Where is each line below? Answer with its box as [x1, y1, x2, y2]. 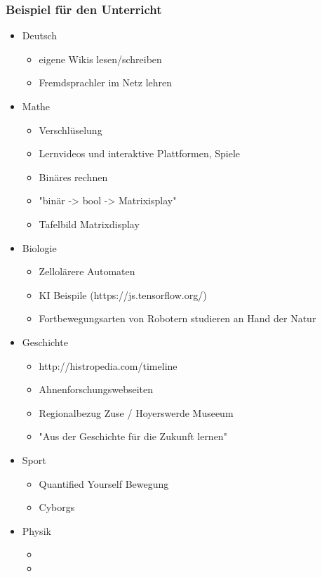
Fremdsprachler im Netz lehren [39, 75, 173, 90]
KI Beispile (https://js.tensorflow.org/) [39, 287, 207, 302]
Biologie [22, 240, 57, 255]
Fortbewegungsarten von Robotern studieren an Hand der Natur [39, 311, 316, 326]
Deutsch [22, 28, 58, 43]
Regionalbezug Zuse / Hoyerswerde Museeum [39, 405, 234, 420]
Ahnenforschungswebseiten [39, 382, 154, 397]
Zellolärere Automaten [39, 264, 135, 279]
